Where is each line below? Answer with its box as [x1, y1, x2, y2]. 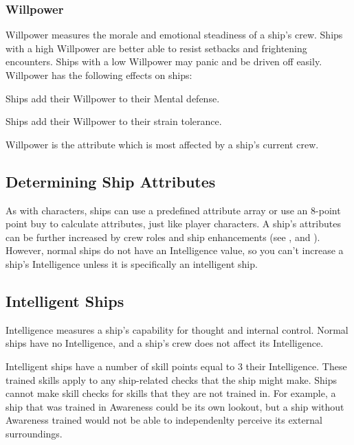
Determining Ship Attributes [5, 170, 216, 192]
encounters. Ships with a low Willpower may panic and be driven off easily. [5, 54, 322, 69]
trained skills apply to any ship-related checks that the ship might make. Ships [5, 372, 337, 387]
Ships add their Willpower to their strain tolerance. [5, 114, 222, 128]
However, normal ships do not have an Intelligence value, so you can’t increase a [5, 243, 344, 258]
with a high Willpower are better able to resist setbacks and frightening [5, 41, 307, 55]
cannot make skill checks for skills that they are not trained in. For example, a [5, 386, 336, 400]
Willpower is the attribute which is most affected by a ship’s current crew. [5, 137, 319, 151]
